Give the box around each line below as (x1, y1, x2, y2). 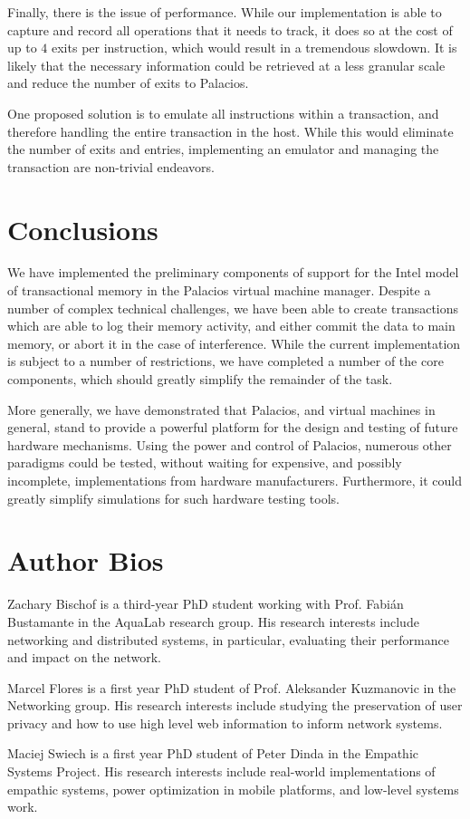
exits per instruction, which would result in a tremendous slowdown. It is (52, 38, 457, 57)
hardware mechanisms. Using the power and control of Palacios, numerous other (7, 435, 452, 454)
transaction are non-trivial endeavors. (7, 157, 215, 176)
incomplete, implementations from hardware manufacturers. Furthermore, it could (7, 471, 462, 489)
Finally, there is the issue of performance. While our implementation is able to (7, 3, 442, 21)
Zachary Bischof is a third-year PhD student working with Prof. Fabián (7, 594, 404, 613)
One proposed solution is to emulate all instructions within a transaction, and (7, 103, 439, 122)
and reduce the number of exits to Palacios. (7, 73, 249, 92)
